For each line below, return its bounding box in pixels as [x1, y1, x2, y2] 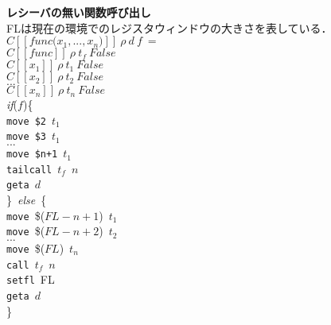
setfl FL [6, 271, 55, 288]
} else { [6, 192, 47, 208]
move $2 [6, 115, 46, 127]
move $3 [6, 131, 46, 143]
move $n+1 [6, 149, 58, 161]
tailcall [6, 164, 53, 176]
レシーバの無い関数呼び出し [6, 4, 151, 20]
